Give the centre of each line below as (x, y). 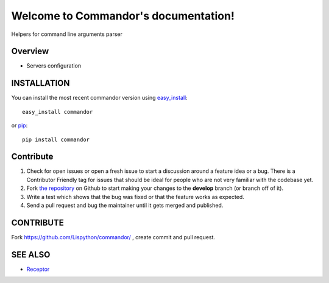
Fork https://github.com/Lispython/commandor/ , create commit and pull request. (113, 237)
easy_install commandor (58, 112)
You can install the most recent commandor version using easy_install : (100, 98)
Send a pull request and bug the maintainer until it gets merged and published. (125, 205)
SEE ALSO (31, 255)
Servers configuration (54, 66)
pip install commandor (56, 139)
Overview (30, 51)
